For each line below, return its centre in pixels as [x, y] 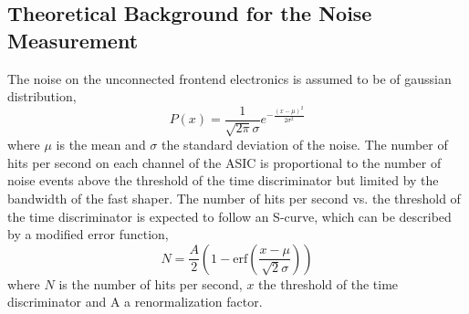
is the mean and [101, 145]
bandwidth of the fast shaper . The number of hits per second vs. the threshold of [234, 199]
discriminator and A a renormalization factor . [135, 302]
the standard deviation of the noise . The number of [305, 145]
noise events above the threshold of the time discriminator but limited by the [223, 180]
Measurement [73, 40]
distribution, [42, 96]
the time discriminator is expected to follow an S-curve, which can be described [229, 216]
